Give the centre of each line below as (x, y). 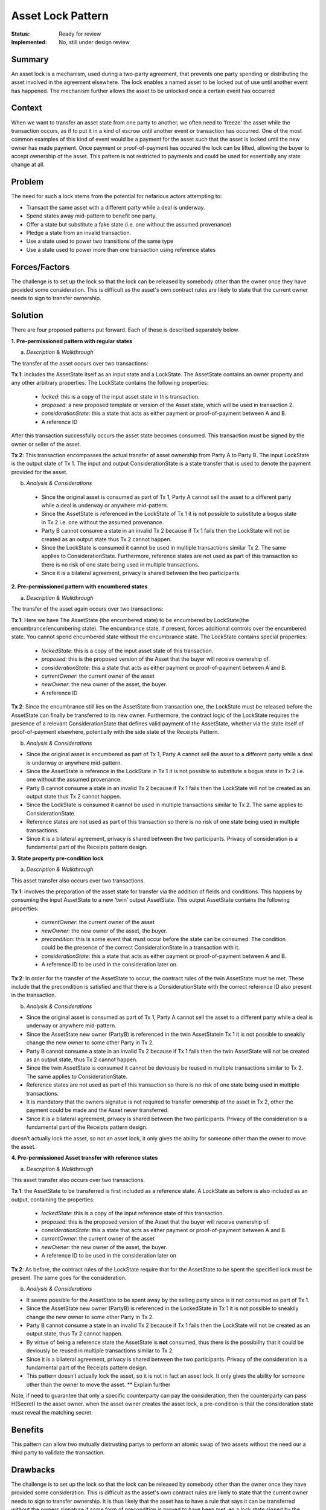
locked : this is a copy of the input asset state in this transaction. (120, 396)
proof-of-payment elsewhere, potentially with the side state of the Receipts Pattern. (115, 732)
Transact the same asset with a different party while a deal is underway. (116, 207)
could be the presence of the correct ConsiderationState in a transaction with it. (141, 948)
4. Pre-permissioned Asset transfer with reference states (85, 1158)
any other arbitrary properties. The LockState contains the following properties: (110, 383)
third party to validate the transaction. (58, 1453)
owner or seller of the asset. (46, 444)
